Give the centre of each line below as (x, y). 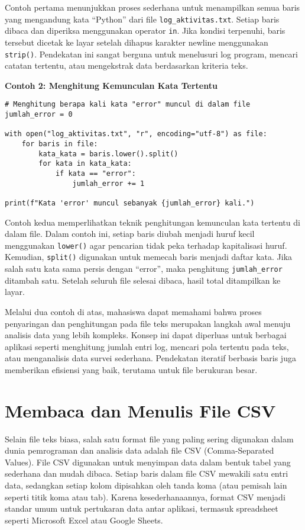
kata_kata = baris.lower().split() (108, 154)
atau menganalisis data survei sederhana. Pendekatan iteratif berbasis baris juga (150, 358)
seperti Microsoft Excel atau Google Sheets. (84, 520)
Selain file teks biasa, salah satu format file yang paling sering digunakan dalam (149, 439)
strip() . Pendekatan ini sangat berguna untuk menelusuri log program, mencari (151, 54)
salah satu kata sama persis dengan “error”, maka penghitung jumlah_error (144, 269)
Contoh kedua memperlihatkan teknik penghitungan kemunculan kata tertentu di (152, 222)
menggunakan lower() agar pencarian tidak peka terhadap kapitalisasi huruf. (146, 245)
